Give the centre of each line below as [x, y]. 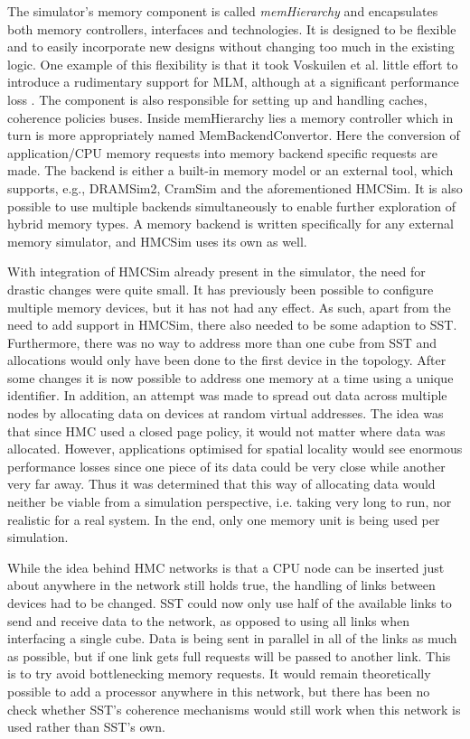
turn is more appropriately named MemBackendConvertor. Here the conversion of [234, 135]
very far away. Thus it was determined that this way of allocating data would [221, 484]
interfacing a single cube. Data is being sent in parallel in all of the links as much [232, 638]
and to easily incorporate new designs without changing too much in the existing [231, 47]
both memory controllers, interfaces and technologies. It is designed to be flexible [232, 28]
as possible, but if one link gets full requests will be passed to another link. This [229, 655]
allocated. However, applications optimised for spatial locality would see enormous [235, 449]
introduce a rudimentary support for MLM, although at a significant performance [233, 82]
